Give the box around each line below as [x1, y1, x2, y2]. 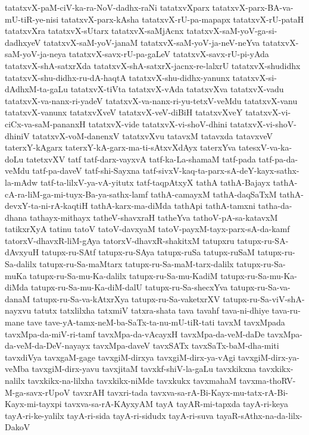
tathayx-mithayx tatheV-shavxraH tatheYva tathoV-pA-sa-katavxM [30, 211, 278, 223]
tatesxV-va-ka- [238, 141, 292, 154]
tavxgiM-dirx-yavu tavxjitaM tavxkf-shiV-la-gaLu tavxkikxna [32, 362, 257, 375]
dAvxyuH [5, 246, 39, 258]
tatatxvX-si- [232, 71, 277, 83]
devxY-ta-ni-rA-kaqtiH [5, 199, 88, 212]
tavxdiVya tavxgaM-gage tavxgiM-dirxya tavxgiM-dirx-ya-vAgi [5, 350, 236, 363]
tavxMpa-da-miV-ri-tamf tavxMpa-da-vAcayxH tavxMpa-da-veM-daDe [5, 327, 265, 340]
